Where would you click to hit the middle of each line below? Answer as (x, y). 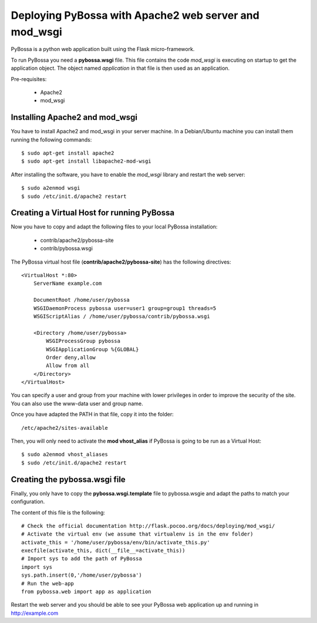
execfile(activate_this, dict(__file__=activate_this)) (103, 551)
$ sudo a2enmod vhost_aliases (65, 454)
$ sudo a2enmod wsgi (51, 188)
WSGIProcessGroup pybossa (83, 341)
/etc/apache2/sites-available (65, 428)
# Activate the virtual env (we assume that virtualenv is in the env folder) (137, 534)
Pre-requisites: (29, 79)
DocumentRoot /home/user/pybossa (82, 300)
